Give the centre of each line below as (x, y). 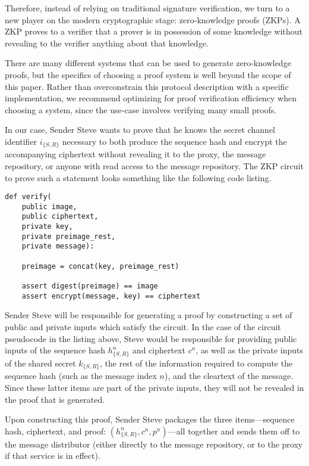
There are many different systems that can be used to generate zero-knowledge (148, 63)
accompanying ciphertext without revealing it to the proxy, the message (135, 154)
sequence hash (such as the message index (81, 376)
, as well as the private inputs (250, 350)
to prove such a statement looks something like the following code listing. (138, 177)
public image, (49, 206)
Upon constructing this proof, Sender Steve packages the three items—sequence (150, 419)
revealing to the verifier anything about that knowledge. (107, 43)
